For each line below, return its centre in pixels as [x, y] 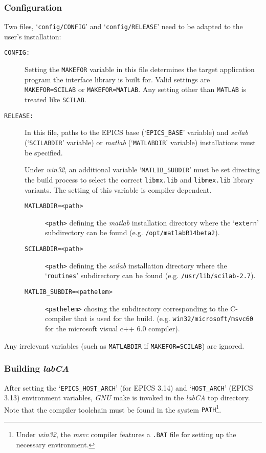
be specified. [44, 152]
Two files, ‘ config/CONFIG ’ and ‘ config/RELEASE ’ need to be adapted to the [124, 26]
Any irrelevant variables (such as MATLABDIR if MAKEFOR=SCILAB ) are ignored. [124, 345]
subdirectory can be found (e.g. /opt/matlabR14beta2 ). [132, 232]
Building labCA [37, 368]
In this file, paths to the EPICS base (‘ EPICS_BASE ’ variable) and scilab [136, 132]
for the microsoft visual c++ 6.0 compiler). [113, 329]
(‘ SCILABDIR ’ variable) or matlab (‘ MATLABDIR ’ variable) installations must [140, 142]
